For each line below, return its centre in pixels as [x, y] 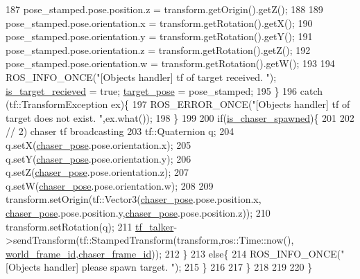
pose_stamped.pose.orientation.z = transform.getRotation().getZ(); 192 [158, 49]
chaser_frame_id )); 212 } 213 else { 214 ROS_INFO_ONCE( [210, 253]
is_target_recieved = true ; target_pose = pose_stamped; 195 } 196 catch [164, 90]
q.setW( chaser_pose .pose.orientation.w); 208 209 [110, 185]
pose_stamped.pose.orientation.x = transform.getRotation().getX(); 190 [159, 22]
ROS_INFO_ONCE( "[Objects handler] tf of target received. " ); [141, 76]
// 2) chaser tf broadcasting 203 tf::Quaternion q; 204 [120, 131]
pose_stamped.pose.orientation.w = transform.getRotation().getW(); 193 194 [170, 63]
